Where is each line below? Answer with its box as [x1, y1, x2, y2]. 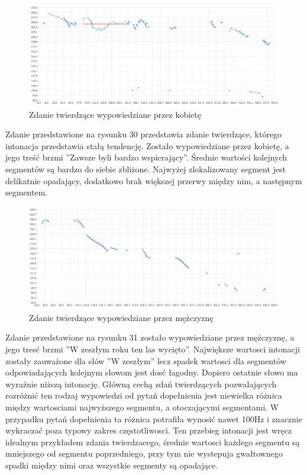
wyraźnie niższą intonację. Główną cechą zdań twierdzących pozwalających [5, 377, 277, 390]
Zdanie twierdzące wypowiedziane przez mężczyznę [29, 311, 214, 323]
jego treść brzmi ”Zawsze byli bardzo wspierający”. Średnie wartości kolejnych [5, 151, 287, 163]
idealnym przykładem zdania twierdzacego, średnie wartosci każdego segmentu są [5, 435, 300, 448]
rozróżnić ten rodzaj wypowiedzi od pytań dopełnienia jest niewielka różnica [5, 389, 282, 402]
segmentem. [5, 186, 48, 198]
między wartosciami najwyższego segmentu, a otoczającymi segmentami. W [5, 400, 279, 413]
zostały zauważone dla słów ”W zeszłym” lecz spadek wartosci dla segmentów [5, 354, 286, 367]
